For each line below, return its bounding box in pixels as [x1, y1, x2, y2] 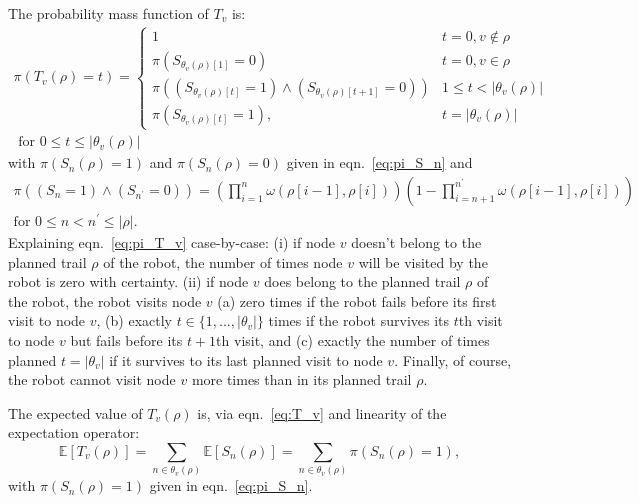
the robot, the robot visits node [8, 290, 202, 311]
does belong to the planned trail [264, 271, 461, 292]
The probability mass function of [8, 3, 209, 23]
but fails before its [70, 329, 183, 350]
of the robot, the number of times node [103, 251, 343, 272]
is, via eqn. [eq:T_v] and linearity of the [197, 402, 447, 423]
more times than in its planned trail [191, 369, 412, 390]
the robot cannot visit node [8, 369, 176, 390]
